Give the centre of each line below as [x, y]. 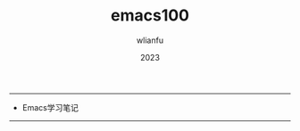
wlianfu [150, 40]
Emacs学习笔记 [50, 107]
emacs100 [150, 16]
